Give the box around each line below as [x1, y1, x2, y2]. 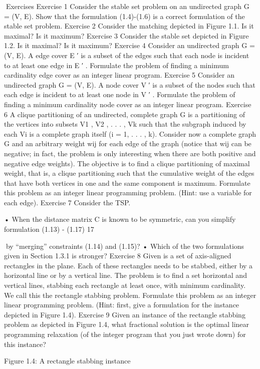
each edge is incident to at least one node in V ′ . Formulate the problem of [4, 89, 235, 100]
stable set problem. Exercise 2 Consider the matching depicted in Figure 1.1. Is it [4, 21, 254, 31]
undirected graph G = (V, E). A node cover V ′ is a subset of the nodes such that [4, 79, 255, 90]
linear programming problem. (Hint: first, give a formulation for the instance [4, 299, 239, 310]
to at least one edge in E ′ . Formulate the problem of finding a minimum [4, 60, 229, 70]
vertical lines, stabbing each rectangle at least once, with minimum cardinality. [4, 280, 246, 290]
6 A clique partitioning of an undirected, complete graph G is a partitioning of [4, 109, 245, 119]
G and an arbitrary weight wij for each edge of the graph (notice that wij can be [4, 138, 251, 149]
